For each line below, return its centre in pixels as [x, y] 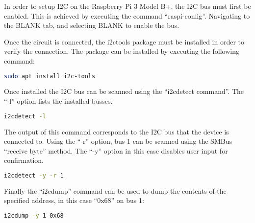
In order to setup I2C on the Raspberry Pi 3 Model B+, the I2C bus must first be [127, 6]
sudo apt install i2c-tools [50, 76]
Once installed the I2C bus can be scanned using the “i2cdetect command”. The [124, 91]
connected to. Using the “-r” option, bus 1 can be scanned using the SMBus [118, 141]
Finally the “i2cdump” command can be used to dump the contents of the [115, 190]
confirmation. [24, 160]
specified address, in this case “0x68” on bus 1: [74, 200]
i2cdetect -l [25, 116]
